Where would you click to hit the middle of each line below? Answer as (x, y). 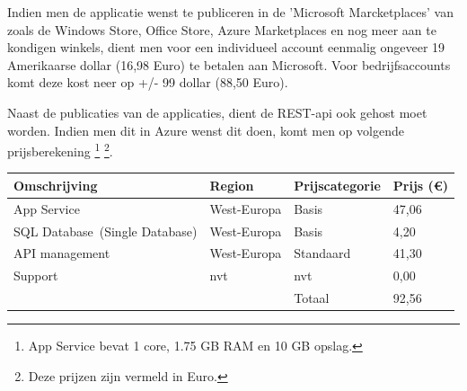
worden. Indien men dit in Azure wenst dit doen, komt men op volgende (206, 130)
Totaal (312, 298)
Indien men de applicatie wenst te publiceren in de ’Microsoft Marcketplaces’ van (230, 12)
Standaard (322, 253)
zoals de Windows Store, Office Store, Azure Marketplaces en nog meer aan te (222, 29)
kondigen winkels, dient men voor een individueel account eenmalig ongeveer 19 (226, 47)
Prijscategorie (337, 185)
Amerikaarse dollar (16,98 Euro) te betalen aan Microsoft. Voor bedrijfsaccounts (229, 64)
